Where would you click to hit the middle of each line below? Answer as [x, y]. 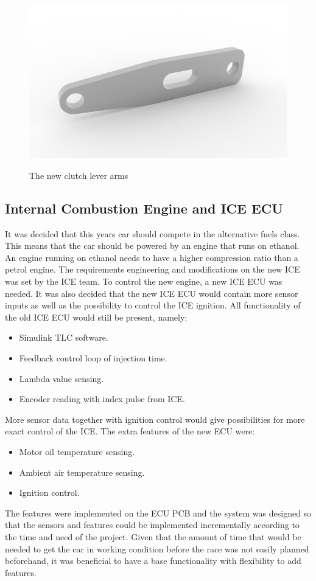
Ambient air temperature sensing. [82, 472]
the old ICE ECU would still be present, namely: [96, 317]
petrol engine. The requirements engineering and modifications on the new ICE [153, 269]
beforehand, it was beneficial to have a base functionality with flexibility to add [153, 561]
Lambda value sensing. [61, 378]
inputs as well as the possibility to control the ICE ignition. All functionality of [153, 305]
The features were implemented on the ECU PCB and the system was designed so [158, 513]
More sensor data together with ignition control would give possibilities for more [155, 419]
